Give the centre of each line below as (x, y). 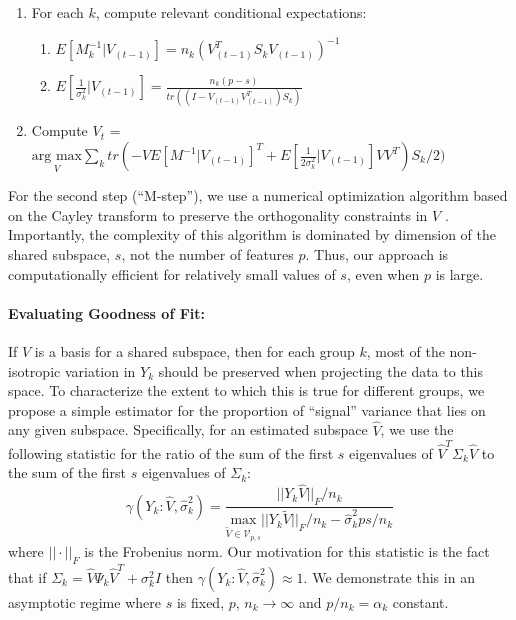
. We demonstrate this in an (389, 576)
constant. (420, 601)
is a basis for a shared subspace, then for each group (194, 350)
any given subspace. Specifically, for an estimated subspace (188, 429)
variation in (100, 370)
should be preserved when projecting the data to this (321, 370)
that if (27, 576)
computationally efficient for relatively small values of (172, 273)
